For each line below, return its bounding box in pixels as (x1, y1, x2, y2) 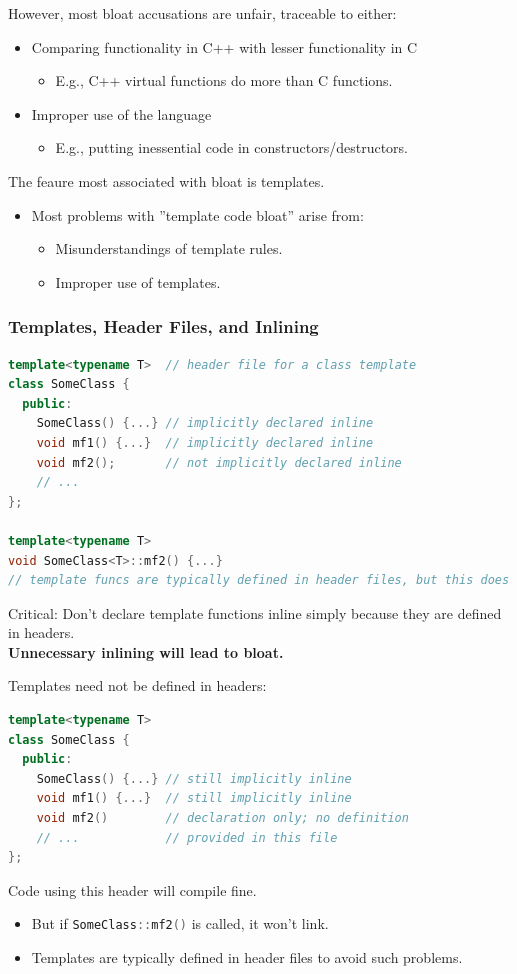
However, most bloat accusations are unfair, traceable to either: (8, 3, 397, 23)
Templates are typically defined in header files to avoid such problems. (31, 947, 463, 968)
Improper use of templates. (55, 271, 221, 292)
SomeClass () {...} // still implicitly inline (36, 771, 352, 786)
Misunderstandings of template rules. (55, 238, 283, 259)
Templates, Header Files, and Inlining (8, 314, 319, 339)
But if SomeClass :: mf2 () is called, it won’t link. (31, 913, 329, 934)
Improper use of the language (31, 103, 212, 124)
